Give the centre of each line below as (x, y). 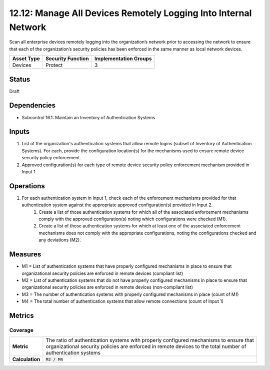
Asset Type (26, 59)
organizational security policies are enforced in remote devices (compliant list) (102, 273)
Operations (27, 186)
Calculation (26, 359)
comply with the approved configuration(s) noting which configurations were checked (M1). (133, 219)
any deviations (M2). (60, 240)
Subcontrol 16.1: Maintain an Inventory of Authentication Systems (88, 117)
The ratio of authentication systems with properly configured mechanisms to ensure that (150, 340)
